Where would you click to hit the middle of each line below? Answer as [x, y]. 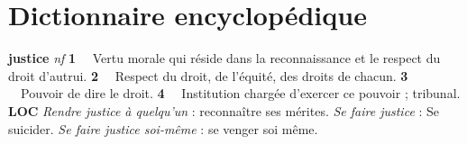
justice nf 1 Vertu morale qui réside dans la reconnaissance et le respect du [224, 58]
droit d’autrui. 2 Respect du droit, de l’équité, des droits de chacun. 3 [208, 75]
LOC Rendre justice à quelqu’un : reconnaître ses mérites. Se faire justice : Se [224, 110]
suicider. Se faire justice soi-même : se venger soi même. [163, 128]
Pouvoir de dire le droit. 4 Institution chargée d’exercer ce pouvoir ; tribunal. [240, 93]
